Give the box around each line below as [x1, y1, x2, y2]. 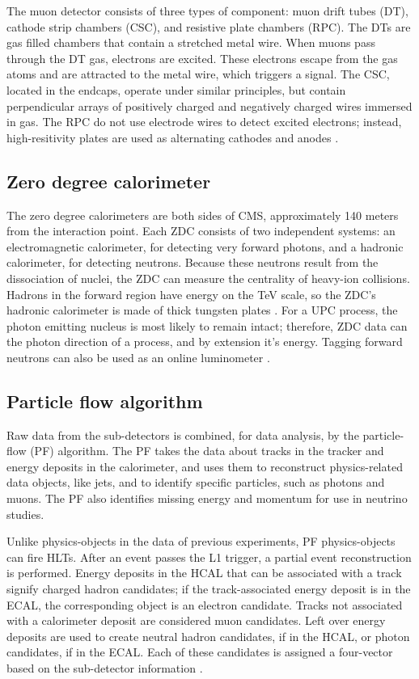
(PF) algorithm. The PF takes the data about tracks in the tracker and [30, 442, 384, 459]
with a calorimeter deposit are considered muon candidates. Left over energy [6, 612, 386, 629]
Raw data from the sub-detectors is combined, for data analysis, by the [6, 426, 359, 443]
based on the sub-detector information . [6, 660, 203, 676]
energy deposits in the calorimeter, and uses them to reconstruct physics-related [6, 458, 403, 474]
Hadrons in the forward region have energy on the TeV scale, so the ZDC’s [6, 285, 376, 302]
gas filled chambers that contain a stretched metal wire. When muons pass [6, 34, 375, 51]
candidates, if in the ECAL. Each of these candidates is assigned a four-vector [6, 643, 393, 660]
